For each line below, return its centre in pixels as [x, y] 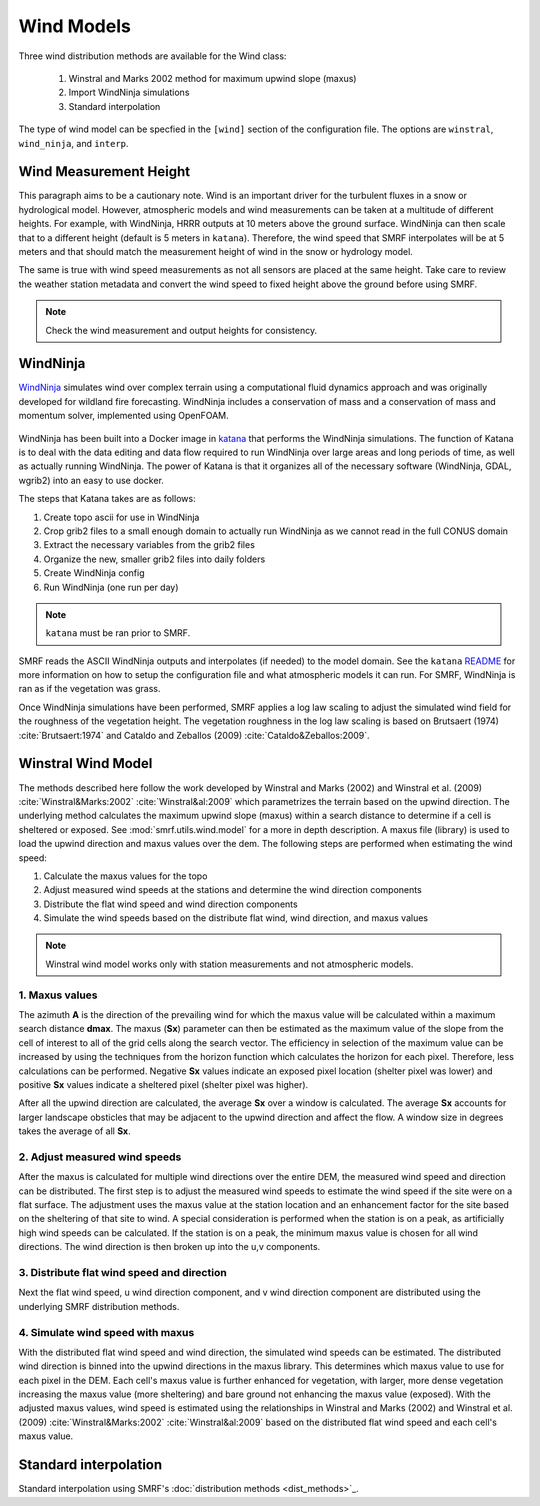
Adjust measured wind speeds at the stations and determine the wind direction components [232, 890]
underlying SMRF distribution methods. [99, 1306]
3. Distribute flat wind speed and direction [122, 1272]
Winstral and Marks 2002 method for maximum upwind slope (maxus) [212, 78]
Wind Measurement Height [104, 171]
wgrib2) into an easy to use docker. [91, 480]
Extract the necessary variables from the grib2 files [149, 545]
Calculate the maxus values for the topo [125, 876]
